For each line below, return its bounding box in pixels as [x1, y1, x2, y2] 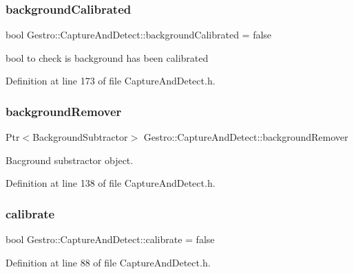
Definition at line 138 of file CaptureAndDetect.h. [6, 176, 216, 190]
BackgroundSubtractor [32, 130, 128, 144]
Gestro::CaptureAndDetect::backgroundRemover [143, 130, 348, 144]
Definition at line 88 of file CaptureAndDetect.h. [6, 255, 211, 269]
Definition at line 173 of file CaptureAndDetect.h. [6, 73, 216, 88]
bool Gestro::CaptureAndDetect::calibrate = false [6, 232, 215, 247]
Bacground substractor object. [6, 152, 134, 167]
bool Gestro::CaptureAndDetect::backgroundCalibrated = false [6, 27, 272, 42]
